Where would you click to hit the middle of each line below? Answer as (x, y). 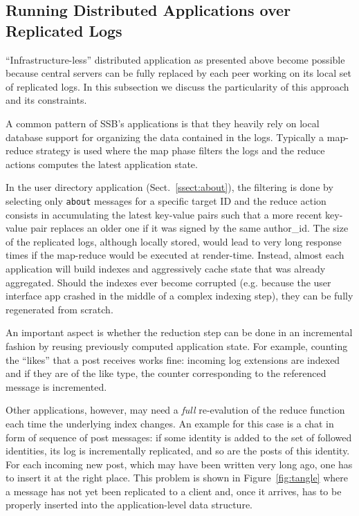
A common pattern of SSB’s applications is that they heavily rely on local (163, 123)
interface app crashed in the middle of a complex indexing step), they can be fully (179, 296)
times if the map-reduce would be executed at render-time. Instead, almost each (175, 255)
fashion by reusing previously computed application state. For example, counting (177, 345)
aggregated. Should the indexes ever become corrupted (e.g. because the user (168, 282)
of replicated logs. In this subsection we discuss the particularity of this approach (177, 86)
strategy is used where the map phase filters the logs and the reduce (181, 150)
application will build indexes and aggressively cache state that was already (166, 268)
